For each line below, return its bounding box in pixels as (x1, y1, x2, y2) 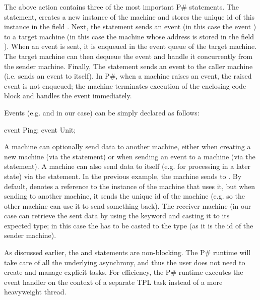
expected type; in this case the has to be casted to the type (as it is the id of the (4, 220, 253, 230)
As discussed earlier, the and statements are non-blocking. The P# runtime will (4, 247, 251, 258)
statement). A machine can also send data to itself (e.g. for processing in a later (4, 161, 250, 171)
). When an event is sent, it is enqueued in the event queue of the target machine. (4, 41, 257, 51)
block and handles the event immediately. (4, 90, 132, 101)
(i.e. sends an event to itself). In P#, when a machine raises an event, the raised (4, 71, 252, 81)
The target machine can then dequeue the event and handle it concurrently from (4, 50, 253, 61)
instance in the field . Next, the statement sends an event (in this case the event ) (4, 21, 256, 32)
